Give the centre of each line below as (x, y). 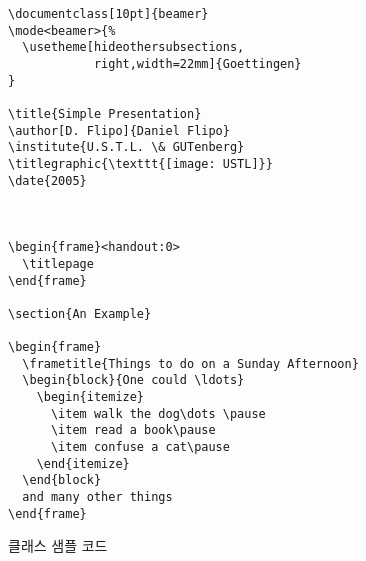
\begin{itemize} (90, 397)
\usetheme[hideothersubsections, (133, 47)
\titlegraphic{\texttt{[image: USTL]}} (140, 163)
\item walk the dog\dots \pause (158, 413)
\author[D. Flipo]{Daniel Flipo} (119, 130)
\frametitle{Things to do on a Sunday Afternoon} (190, 363)
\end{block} (62, 480)
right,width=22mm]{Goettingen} (197, 63)
